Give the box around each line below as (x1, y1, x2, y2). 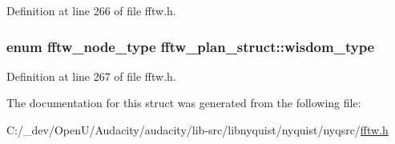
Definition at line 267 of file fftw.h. (6, 67, 176, 84)
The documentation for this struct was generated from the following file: (6, 94, 361, 111)
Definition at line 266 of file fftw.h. (6, 2, 176, 18)
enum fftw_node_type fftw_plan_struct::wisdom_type (6, 36, 375, 56)
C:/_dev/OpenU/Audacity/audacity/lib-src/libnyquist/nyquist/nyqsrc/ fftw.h (6, 122, 389, 138)
